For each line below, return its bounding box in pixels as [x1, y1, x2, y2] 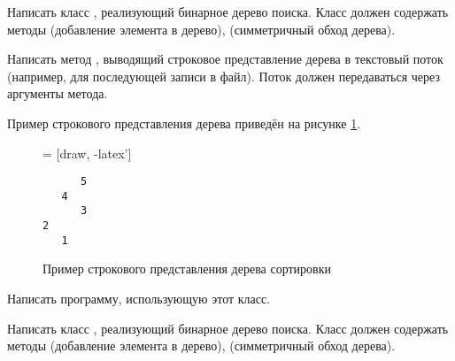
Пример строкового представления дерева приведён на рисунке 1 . [7, 113, 361, 132]
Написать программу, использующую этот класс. [7, 289, 271, 308]
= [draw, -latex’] [42, 143, 132, 162]
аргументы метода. [7, 84, 108, 103]
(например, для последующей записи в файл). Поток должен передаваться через [7, 66, 440, 85]
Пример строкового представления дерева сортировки [42, 259, 331, 278]
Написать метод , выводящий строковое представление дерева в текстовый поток [7, 50, 443, 68]
